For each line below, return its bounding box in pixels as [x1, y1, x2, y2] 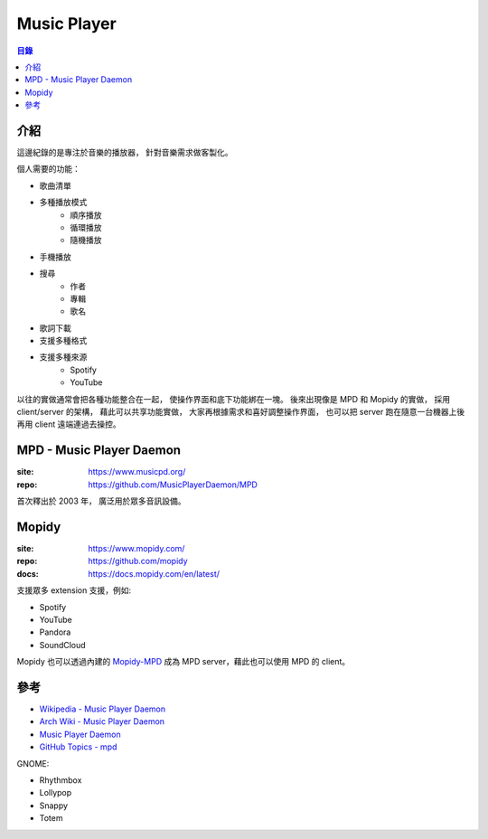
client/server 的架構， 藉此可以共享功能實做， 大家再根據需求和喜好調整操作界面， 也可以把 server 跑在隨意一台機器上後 [16, 407, 465, 418]
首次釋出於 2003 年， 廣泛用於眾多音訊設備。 [16, 495, 186, 506]
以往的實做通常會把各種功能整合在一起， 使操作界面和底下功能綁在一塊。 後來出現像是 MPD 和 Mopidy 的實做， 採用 [16, 393, 451, 404]
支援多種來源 [39, 352, 88, 363]
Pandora [39, 627, 71, 637]
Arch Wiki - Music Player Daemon [39, 716, 165, 727]
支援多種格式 [39, 335, 88, 346]
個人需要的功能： [16, 164, 80, 174]
